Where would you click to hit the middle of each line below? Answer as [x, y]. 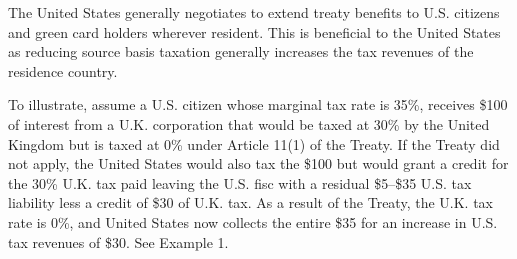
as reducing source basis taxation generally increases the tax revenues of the [241, 51]
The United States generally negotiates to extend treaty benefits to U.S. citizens [254, 12]
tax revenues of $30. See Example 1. [118, 241]
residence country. [63, 70]
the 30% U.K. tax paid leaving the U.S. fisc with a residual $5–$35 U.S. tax [240, 182]
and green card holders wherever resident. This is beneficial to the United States [254, 31]
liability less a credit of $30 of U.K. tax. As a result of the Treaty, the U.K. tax [250, 202]
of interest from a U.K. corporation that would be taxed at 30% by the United [249, 123]
